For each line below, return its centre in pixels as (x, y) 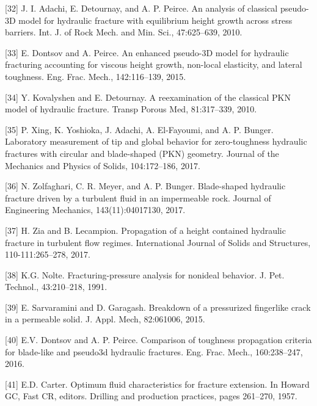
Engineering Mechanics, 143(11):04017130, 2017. (95, 210)
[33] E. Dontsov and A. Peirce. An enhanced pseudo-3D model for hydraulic (147, 52)
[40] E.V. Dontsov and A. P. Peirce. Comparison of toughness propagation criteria (158, 340)
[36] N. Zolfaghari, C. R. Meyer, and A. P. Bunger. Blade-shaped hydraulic (145, 186)
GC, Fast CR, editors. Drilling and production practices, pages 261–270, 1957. (151, 396)
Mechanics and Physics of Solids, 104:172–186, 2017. (103, 165)
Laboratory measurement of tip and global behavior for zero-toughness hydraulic (156, 141)
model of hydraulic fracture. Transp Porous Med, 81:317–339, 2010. (131, 109)
